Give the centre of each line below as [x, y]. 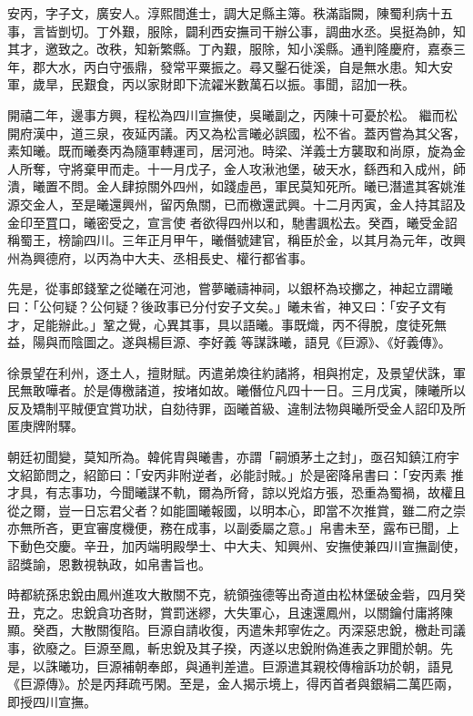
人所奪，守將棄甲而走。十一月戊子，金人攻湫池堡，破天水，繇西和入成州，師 [236, 168]
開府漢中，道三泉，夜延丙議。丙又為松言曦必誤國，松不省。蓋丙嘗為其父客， [236, 133]
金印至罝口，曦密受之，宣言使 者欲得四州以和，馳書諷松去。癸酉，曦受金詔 [232, 222]
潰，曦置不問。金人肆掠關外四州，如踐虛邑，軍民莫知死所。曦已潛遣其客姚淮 [236, 186]
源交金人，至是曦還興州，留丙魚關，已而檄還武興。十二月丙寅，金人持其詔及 [236, 204]
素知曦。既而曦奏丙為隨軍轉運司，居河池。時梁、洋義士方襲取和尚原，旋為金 [236, 151]
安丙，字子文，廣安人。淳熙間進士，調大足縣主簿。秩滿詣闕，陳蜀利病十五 [230, 13]
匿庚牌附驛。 [45, 426]
